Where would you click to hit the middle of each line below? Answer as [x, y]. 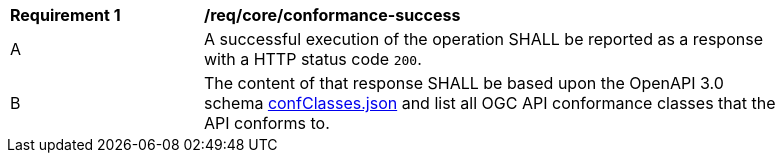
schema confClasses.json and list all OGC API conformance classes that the [490, 103]
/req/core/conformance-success [332, 15]
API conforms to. [267, 123]
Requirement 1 [65, 15]
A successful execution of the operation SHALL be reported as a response [483, 39]
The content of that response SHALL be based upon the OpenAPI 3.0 [464, 83]
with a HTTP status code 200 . [313, 59]
